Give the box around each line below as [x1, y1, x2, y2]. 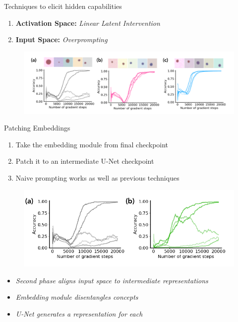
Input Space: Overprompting [15, 34, 108, 45]
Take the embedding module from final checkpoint [15, 139, 169, 149]
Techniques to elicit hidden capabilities [4, 1, 122, 11]
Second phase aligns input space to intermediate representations [15, 275, 208, 285]
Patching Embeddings [4, 123, 70, 133]
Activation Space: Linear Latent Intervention [15, 17, 160, 28]
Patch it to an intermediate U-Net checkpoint [15, 156, 154, 166]
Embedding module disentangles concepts [15, 292, 138, 302]
